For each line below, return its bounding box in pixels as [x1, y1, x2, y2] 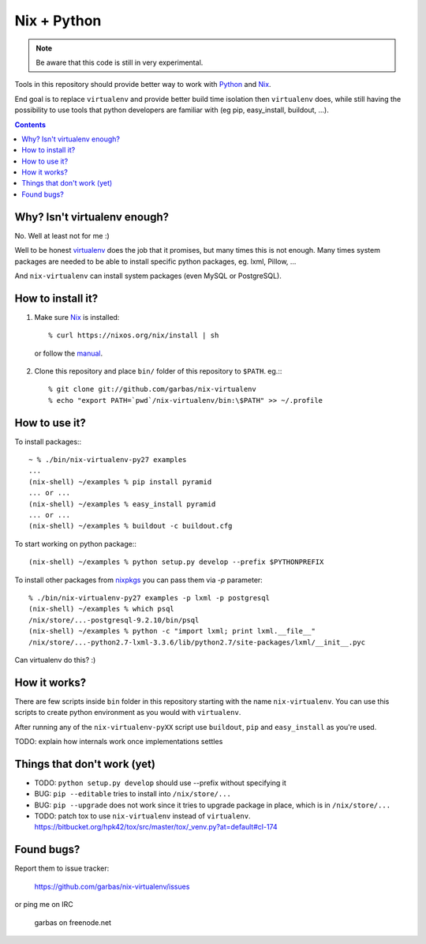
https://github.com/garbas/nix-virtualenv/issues [34, 882, 190, 891]
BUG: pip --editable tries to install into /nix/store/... [34, 789, 232, 799]
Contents [14, 119, 47, 130]
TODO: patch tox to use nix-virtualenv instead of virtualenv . [34, 811, 251, 821]
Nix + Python [14, 12, 102, 29]
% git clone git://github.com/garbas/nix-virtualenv [48, 385, 256, 394]
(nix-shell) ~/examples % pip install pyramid [28, 477, 212, 486]
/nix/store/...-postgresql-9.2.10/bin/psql [28, 615, 200, 624]
